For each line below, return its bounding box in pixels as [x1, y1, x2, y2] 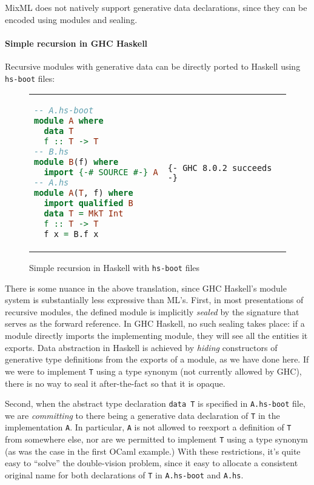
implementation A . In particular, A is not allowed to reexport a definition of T [5, 421, 292, 433]
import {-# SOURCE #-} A [44, 167, 158, 178]
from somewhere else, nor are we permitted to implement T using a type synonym [5, 433, 308, 446]
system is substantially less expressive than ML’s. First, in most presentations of [5, 293, 304, 306]
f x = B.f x [44, 229, 99, 239]
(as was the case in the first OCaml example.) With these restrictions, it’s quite [5, 444, 301, 457]
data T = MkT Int [44, 209, 124, 219]
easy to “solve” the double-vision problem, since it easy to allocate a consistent [5, 457, 298, 469]
